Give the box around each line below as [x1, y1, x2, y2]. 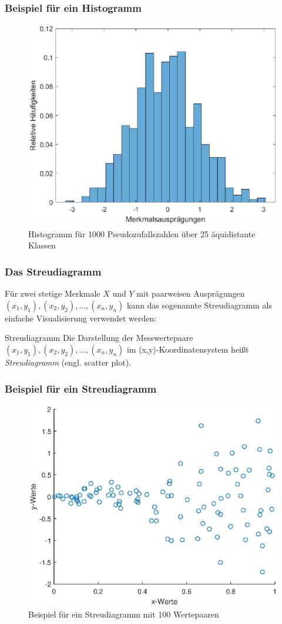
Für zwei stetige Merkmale [5, 287, 100, 300]
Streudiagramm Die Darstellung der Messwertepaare [5, 331, 193, 344]
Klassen [28, 239, 56, 251]
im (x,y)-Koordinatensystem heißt [126, 343, 249, 356]
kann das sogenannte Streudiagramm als [126, 298, 272, 311]
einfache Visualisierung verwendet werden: [5, 311, 157, 324]
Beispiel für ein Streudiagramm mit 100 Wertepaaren [28, 608, 219, 620]
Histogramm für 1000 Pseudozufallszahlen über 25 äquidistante [28, 227, 256, 240]
